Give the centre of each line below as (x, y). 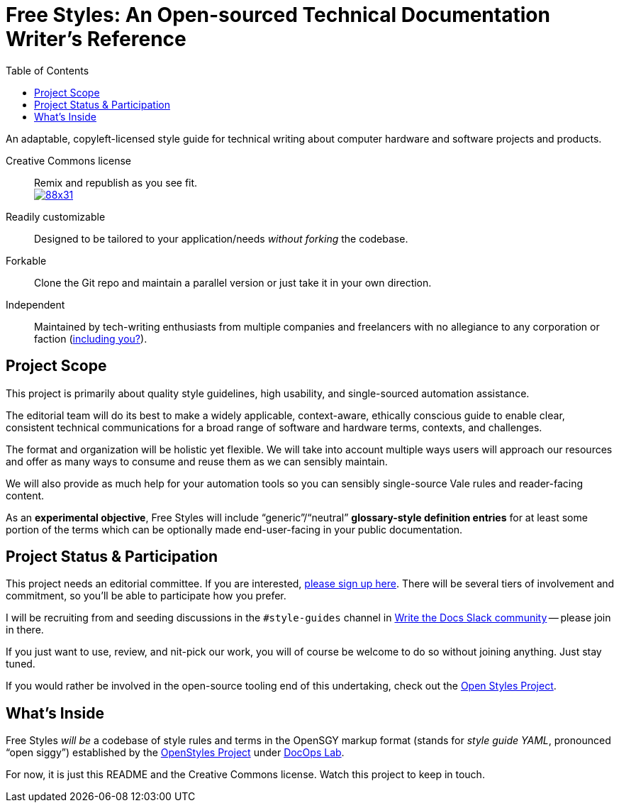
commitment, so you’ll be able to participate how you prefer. (146, 596)
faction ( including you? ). (91, 338)
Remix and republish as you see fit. (116, 182)
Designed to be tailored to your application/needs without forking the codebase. (221, 238)
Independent (35, 304)
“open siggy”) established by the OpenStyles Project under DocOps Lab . (175, 753)
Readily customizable (56, 216)
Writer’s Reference (96, 39)
